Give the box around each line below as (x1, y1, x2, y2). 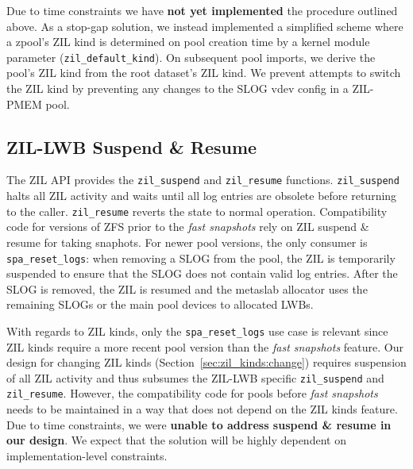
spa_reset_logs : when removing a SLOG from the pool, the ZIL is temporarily (6, 249, 396, 266)
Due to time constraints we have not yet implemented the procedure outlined (6, 2, 398, 18)
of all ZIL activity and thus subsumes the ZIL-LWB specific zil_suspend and (6, 369, 384, 386)
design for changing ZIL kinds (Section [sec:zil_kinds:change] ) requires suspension (6, 354, 407, 371)
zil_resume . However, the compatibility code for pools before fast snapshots (6, 385, 378, 402)
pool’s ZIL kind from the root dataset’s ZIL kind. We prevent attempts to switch (6, 64, 401, 81)
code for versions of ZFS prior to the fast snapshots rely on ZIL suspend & (6, 218, 369, 235)
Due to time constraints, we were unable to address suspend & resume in (6, 416, 392, 432)
